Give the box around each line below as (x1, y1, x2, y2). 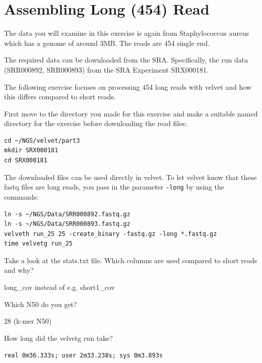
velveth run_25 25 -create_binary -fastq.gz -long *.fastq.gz (4, 230, 217, 237)
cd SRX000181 (4, 157, 47, 164)
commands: (4, 191, 39, 202)
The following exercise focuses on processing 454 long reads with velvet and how (4, 81, 251, 92)
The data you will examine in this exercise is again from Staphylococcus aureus (4, 28, 249, 38)
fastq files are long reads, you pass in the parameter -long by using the (4, 181, 224, 192)
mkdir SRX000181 (4, 147, 58, 154)
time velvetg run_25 (4, 240, 73, 248)
